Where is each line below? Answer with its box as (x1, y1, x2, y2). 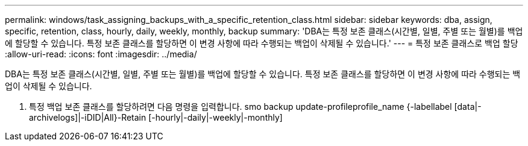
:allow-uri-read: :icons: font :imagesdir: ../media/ (5, 49, 197, 59)
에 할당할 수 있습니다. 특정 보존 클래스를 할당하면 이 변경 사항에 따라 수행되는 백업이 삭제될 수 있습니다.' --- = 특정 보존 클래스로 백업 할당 (5, 38, 518, 48)
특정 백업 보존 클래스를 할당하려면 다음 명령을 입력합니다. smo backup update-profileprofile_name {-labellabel (29, 101, 452, 112)
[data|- (454, 101, 482, 112)
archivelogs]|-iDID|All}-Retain (29, 112, 146, 122)
